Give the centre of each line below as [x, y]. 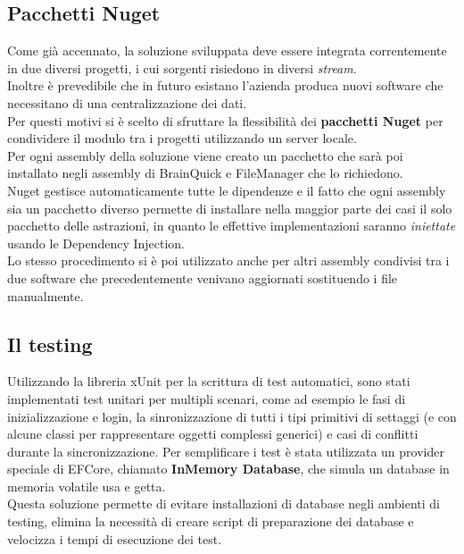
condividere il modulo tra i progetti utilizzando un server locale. [182, 138]
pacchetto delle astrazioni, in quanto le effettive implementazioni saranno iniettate [232, 226]
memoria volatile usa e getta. [87, 486]
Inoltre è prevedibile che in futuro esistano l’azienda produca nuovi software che [225, 85]
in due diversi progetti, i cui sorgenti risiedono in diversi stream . [182, 67]
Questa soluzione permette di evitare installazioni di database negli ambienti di [224, 504]
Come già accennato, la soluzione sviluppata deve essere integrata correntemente [227, 50]
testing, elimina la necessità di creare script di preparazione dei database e [211, 521]
